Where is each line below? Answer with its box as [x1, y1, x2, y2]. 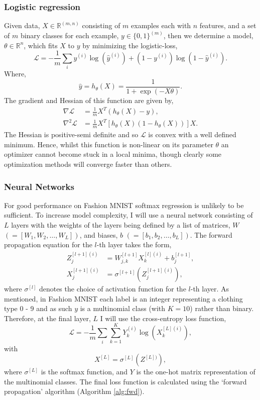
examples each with [131, 20, 191, 31]
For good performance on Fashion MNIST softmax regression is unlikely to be [4, 199, 244, 210]
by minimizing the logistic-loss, [82, 40, 178, 50]
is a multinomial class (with [80, 303, 166, 314]
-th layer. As [190, 283, 229, 294]
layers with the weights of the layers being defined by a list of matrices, [11, 219, 230, 230]
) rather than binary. [190, 303, 254, 314]
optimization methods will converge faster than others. [4, 158, 172, 169]
